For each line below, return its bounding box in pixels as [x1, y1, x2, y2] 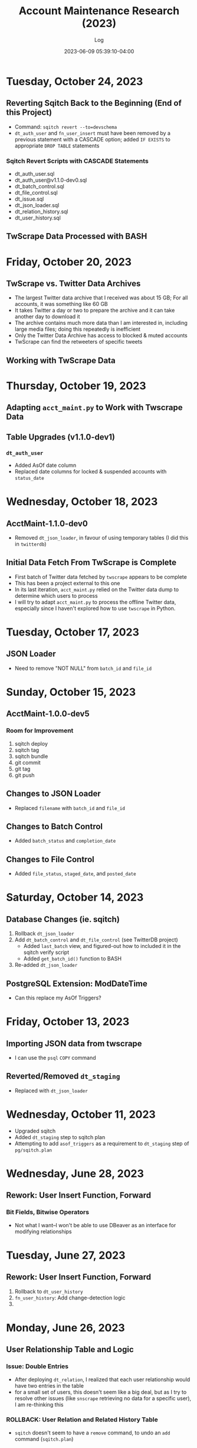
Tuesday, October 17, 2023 [6, 625, 140, 639]
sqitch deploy [14, 740, 48, 747]
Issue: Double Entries [6, 1362, 69, 1370]
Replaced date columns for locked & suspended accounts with [14, 468, 167, 475]
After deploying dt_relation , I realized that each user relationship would [14, 1376, 191, 1383]
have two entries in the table [14, 1382, 84, 1389]
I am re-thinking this [14, 1401, 64, 1408]
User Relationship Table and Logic [6, 1344, 134, 1355]
